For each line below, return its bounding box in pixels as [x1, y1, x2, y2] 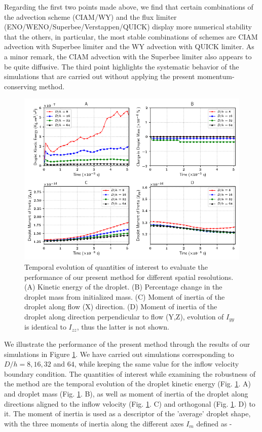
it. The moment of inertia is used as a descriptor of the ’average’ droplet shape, [4, 408, 251, 419]
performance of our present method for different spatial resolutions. [24, 271, 234, 282]
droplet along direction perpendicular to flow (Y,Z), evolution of [24, 311, 224, 321]
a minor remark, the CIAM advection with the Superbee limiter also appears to [4, 51, 252, 61]
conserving [4, 81, 37, 91]
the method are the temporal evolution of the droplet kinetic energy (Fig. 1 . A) [4, 378, 251, 389]
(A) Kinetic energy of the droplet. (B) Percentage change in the [24, 281, 222, 292]
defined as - [196, 418, 232, 428]
